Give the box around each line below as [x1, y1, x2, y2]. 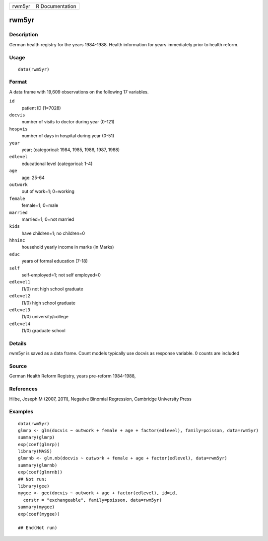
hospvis [9, 126, 28, 132]
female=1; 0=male [21, 202, 59, 208]
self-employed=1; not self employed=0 [21, 272, 101, 278]
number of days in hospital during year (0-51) [21, 133, 115, 139]
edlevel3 [9, 307, 31, 313]
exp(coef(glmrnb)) [18, 469, 63, 475]
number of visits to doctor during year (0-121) [21, 119, 115, 125]
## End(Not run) [18, 525, 58, 531]
